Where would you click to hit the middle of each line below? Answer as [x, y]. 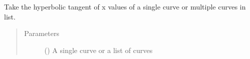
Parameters [41, 33]
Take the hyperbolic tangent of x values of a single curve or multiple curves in [125, 6]
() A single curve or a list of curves [98, 50]
